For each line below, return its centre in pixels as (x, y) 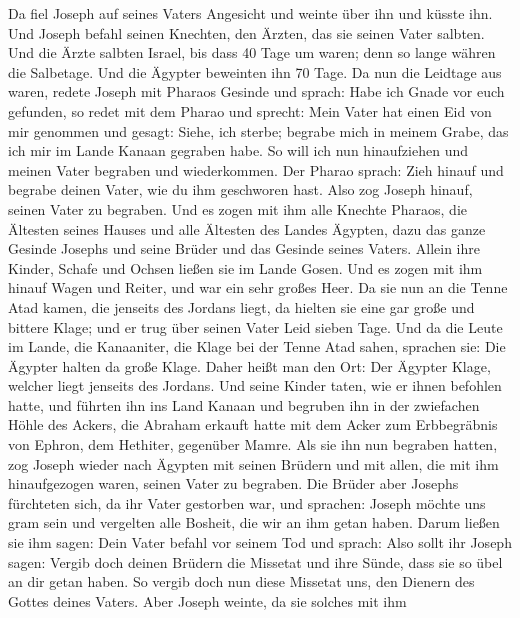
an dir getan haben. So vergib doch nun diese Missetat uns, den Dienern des (241, 581)
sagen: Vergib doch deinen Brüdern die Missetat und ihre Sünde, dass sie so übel (255, 561)
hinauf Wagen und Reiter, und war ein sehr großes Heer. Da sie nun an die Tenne (258, 287)
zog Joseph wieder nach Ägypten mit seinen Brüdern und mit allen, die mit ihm (253, 463)
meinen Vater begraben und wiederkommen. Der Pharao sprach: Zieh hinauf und (256, 169)
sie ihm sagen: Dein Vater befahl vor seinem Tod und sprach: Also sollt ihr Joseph (260, 542)
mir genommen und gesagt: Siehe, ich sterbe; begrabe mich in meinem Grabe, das (258, 130)
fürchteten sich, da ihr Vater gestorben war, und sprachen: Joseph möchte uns (247, 502)
